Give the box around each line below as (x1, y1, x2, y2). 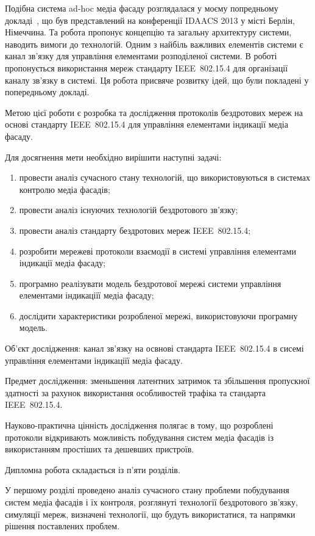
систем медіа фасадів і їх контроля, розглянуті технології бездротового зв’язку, (5, 496, 298, 508)
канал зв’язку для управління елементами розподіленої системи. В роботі (5, 49, 277, 62)
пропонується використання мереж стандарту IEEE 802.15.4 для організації (5, 61, 288, 74)
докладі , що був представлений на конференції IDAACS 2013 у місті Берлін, (5, 13, 295, 26)
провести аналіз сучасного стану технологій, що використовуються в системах (19, 171, 311, 184)
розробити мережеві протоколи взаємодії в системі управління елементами (19, 244, 296, 257)
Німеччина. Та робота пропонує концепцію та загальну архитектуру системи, (5, 26, 292, 38)
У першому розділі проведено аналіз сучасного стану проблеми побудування (5, 483, 289, 496)
